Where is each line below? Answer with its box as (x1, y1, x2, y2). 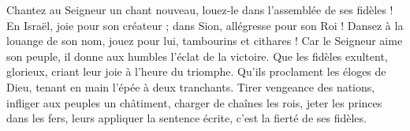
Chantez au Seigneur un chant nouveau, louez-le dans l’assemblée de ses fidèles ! (6, 2, 393, 17)
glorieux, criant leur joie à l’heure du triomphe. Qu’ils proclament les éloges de (6, 63, 386, 80)
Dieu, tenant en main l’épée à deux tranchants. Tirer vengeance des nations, (6, 78, 375, 95)
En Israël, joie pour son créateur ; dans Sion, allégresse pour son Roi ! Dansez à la (6, 17, 404, 33)
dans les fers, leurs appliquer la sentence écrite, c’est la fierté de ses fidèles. (6, 110, 367, 126)
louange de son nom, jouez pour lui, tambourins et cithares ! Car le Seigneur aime (6, 32, 403, 49)
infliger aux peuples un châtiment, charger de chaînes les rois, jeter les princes (6, 94, 382, 110)
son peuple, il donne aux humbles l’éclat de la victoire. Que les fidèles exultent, (6, 47, 388, 64)
